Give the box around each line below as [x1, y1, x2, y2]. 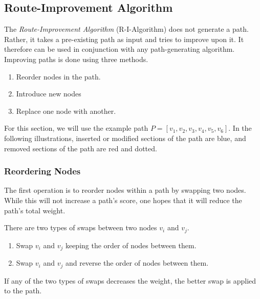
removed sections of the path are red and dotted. [4, 143, 157, 153]
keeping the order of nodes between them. [65, 240, 197, 250]
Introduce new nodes [16, 88, 81, 99]
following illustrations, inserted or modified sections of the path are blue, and [4, 132, 246, 143]
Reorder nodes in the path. [16, 71, 101, 82]
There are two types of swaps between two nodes [4, 222, 157, 233]
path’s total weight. [4, 205, 66, 215]
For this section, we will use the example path [4, 123, 148, 133]
